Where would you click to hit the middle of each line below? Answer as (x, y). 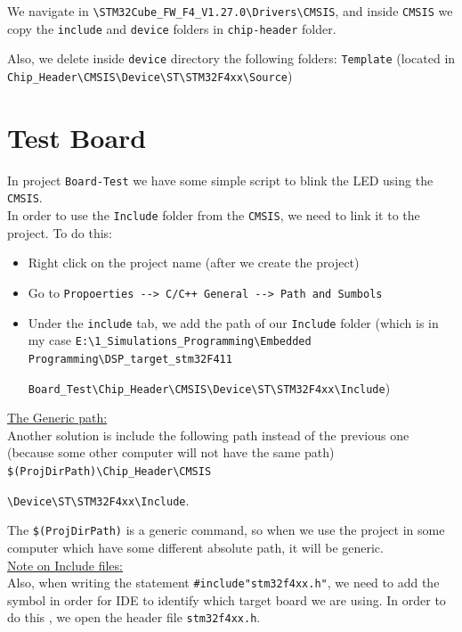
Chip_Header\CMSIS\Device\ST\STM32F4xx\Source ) (150, 75)
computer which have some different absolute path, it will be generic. (195, 547)
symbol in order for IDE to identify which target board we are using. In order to (227, 599)
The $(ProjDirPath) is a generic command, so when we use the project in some (226, 530)
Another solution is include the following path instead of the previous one (208, 435)
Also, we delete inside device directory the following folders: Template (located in (231, 58)
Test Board (77, 137)
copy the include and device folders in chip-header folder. (172, 28)
